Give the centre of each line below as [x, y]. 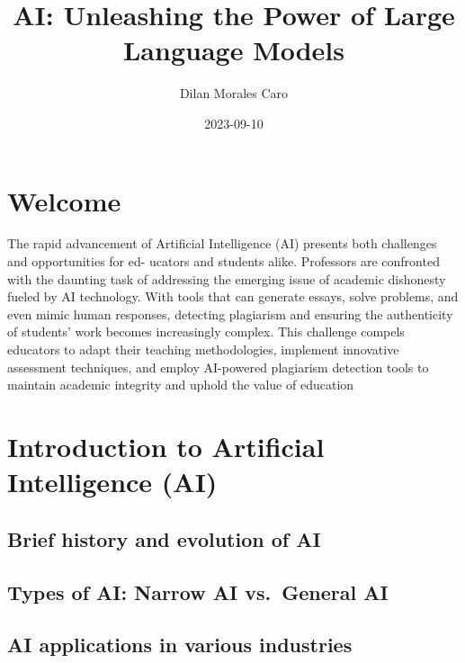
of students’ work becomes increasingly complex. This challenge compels [206, 331]
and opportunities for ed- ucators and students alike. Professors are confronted [224, 261]
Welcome [64, 200]
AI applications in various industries [180, 645]
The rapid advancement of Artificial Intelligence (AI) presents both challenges [222, 243]
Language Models [233, 50]
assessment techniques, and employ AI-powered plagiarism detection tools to [218, 367]
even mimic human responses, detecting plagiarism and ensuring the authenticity [230, 314]
